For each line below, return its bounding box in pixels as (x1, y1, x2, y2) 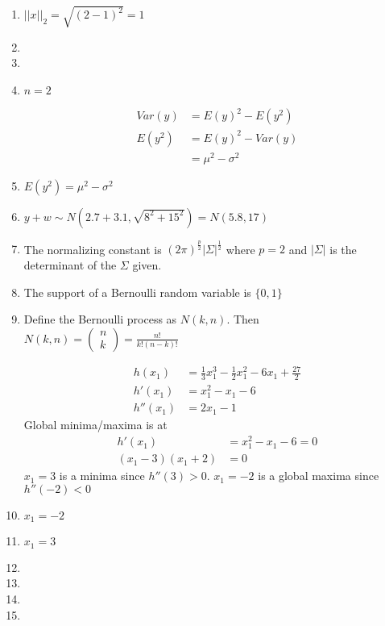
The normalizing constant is (23, 240, 162, 257)
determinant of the (23, 257, 117, 273)
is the (329, 240, 357, 257)
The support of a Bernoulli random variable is (23, 283, 251, 300)
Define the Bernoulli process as (23, 311, 177, 328)
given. (132, 257, 162, 273)
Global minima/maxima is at (23, 416, 168, 433)
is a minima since (59, 467, 145, 484)
